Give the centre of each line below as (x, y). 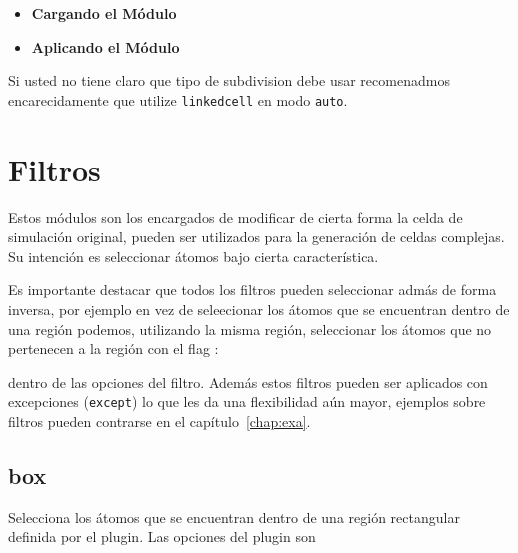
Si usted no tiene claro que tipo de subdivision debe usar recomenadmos (229, 80)
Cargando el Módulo (104, 13)
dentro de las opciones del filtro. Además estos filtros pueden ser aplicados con (248, 381)
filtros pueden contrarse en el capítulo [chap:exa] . (159, 420)
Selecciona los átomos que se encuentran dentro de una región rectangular (234, 516)
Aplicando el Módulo (105, 46)
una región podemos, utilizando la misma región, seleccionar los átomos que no (250, 328)
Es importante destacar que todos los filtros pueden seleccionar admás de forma (252, 289)
